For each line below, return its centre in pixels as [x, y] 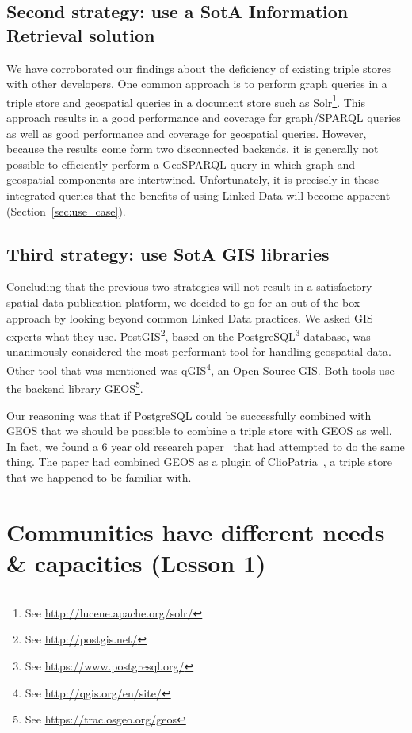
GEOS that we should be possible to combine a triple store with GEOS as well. [199, 431]
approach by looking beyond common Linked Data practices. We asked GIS [190, 317]
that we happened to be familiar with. [99, 477]
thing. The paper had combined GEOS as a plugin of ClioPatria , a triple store [199, 462]
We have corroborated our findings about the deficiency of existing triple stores [199, 68]
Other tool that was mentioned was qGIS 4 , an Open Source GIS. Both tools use [200, 369]
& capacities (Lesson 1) [136, 562]
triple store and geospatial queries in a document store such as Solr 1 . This [186, 101]
